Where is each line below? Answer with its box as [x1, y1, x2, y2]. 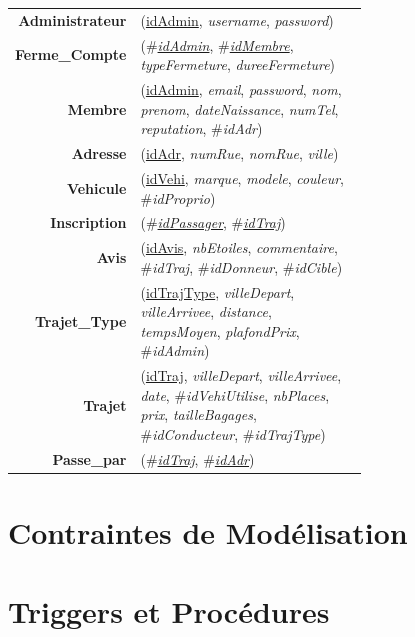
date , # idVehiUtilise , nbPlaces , [140, 384, 330, 405]
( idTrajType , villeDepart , [140, 281, 295, 302]
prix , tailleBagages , [140, 404, 257, 425]
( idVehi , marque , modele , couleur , [140, 167, 344, 188]
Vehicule [66, 177, 127, 198]
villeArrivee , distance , [140, 301, 272, 322]
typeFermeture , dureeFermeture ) [140, 54, 336, 75]
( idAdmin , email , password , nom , [140, 79, 342, 100]
